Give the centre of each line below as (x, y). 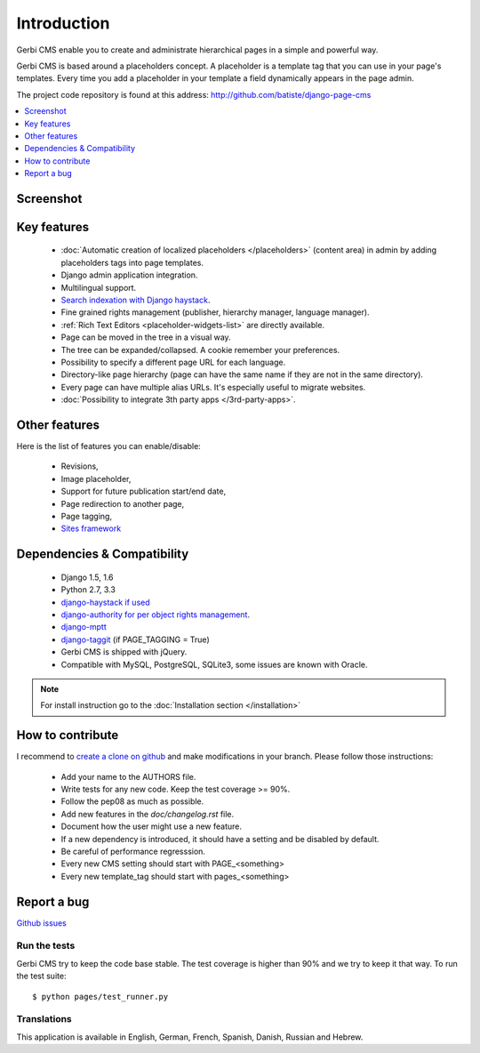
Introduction (63, 23)
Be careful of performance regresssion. (133, 851)
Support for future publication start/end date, (144, 491)
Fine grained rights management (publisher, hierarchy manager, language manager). (215, 312)
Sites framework (91, 528)
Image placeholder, (96, 478)
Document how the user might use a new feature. (152, 826)
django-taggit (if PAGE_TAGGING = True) (135, 639)
